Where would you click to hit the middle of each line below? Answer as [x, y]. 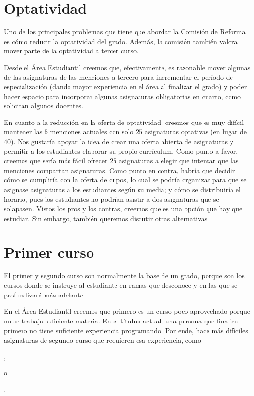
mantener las [23, 132]
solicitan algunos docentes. [44, 106]
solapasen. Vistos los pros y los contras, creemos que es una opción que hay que [123, 209]
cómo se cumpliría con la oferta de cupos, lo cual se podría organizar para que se [125, 180]
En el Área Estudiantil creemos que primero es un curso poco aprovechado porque [127, 311]
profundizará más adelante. [45, 294]
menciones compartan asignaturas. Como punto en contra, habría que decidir [120, 170]
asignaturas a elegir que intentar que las [179, 161]
